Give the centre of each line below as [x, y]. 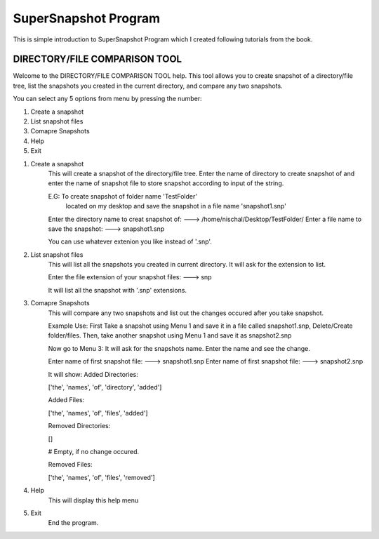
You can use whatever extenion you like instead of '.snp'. [130, 241]
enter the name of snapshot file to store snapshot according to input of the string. [166, 183]
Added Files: [66, 400]
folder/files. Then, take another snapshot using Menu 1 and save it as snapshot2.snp [170, 335]
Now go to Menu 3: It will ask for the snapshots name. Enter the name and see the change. [179, 348]
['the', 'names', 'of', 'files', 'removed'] [102, 477]
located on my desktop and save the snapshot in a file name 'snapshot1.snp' [176, 206]
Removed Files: [70, 465]
